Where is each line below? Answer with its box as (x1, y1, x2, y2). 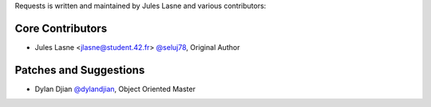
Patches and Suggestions (14, 63, 145, 77)
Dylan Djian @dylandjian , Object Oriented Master (34, 84, 196, 94)
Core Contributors (14, 21, 108, 35)
